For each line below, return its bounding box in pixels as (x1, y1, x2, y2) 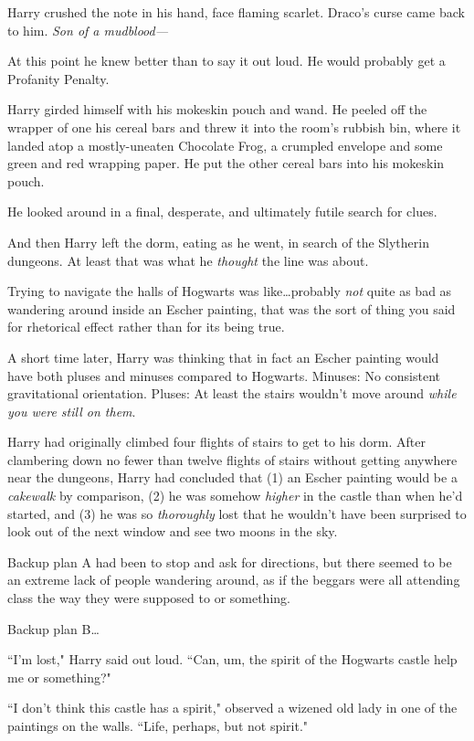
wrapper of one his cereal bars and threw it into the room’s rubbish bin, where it (7, 117, 461, 136)
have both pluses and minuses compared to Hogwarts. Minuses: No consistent (7, 365, 441, 385)
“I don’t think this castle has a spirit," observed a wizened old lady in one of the (7, 698, 458, 717)
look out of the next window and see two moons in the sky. (7, 522, 338, 541)
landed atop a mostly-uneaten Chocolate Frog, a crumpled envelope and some (7, 135, 443, 154)
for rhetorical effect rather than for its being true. (7, 317, 285, 336)
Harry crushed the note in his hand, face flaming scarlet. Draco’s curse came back (7, 3, 465, 21)
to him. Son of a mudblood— (7, 20, 169, 39)
